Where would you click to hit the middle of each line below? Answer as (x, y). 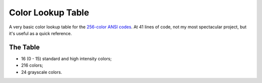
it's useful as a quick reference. (41, 33)
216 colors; (32, 65)
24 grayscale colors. (42, 72)
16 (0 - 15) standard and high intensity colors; (66, 59)
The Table (24, 47)
